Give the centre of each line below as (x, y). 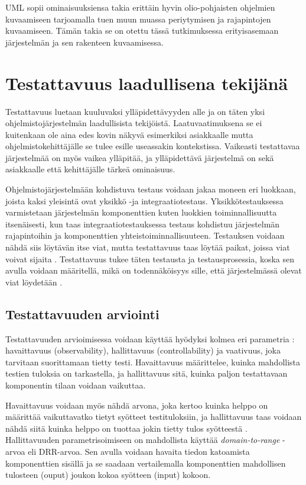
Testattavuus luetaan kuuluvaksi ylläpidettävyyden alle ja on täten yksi (135, 111)
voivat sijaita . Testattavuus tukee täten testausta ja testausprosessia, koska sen (150, 258)
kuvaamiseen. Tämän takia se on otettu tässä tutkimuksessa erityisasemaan (142, 30)
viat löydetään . (34, 282)
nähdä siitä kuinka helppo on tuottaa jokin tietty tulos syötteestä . (126, 428)
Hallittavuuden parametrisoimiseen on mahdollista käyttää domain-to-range (143, 440)
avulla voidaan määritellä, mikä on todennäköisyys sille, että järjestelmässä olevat (154, 270)
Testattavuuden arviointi (82, 314)
